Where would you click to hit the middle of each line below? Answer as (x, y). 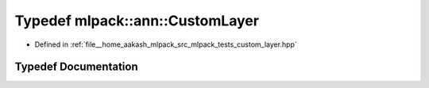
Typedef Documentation (76, 67)
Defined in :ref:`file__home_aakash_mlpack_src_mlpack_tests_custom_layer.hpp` (166, 44)
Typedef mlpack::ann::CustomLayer (137, 21)
